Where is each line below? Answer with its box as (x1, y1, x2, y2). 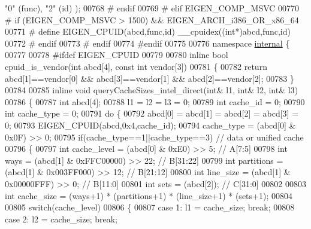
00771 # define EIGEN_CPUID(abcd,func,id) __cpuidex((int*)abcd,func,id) (5, 25, 291, 38)
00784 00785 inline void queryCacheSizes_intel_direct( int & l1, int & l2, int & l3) (5, 84, 298, 96)
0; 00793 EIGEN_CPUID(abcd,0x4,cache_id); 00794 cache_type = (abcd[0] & (5, 118, 296, 131)
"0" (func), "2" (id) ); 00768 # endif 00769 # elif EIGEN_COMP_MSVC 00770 (5, 2, 300, 14)
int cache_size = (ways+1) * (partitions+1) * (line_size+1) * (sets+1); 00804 (5, 189, 292, 201)
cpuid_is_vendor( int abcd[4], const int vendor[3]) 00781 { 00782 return (5, 60, 267, 72)
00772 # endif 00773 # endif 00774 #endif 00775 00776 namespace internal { (5, 36, 290, 49)
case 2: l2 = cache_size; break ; (5, 212, 118, 225)
